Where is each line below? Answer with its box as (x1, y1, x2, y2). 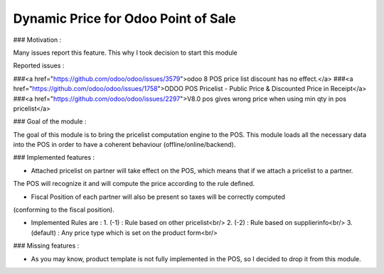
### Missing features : (13, 241, 80, 250)
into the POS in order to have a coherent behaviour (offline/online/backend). (13, 141, 236, 149)
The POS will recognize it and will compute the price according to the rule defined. (13, 180, 255, 188)
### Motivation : (13, 35, 62, 44)
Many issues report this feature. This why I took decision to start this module (13, 48, 238, 57)
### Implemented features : (13, 153, 95, 162)
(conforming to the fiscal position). (13, 206, 115, 214)
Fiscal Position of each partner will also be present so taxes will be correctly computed (31, 192, 286, 201)
